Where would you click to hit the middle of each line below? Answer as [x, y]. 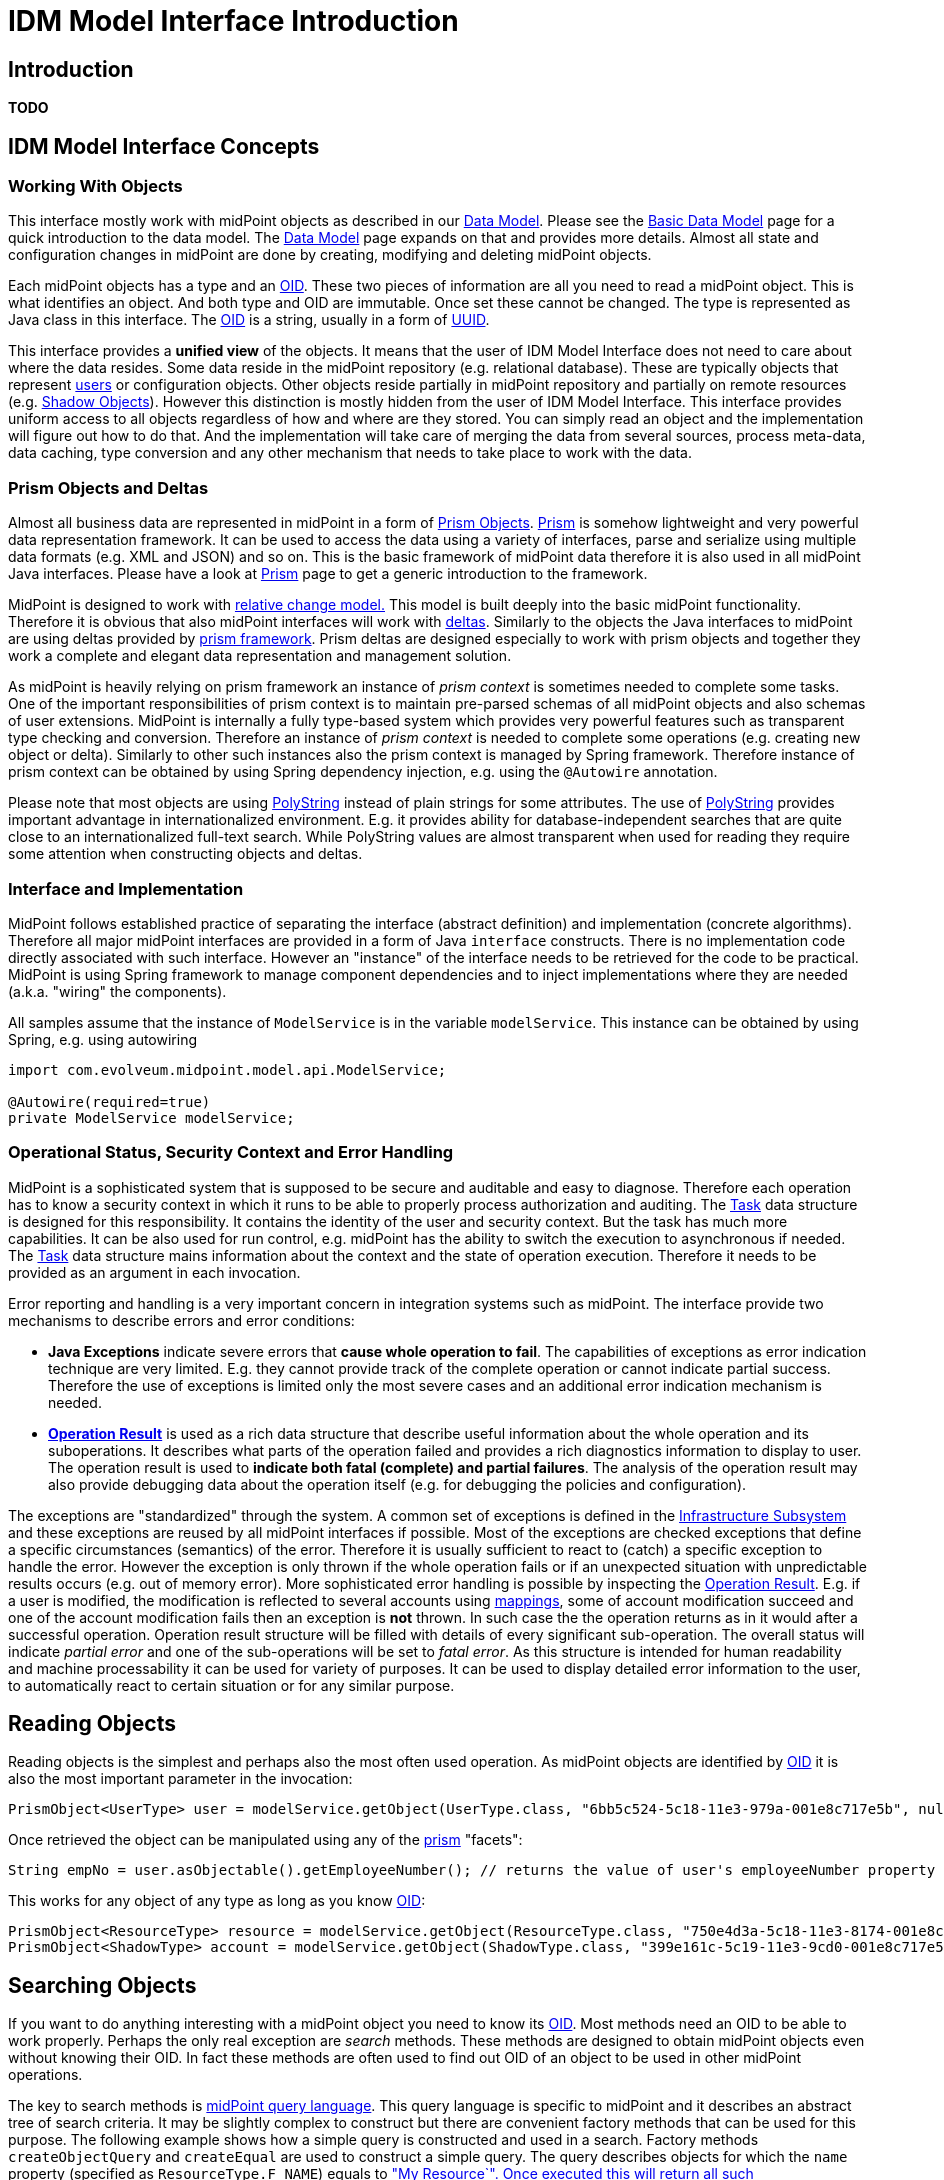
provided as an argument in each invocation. [154, 1272]
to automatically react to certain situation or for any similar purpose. [231, 1685]
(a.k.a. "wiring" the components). [117, 991]
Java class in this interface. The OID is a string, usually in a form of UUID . [249, 320]
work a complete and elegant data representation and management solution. [260, 656]
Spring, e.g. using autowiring [103, 1039]
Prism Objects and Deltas [108, 487]
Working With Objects [95, 186]
